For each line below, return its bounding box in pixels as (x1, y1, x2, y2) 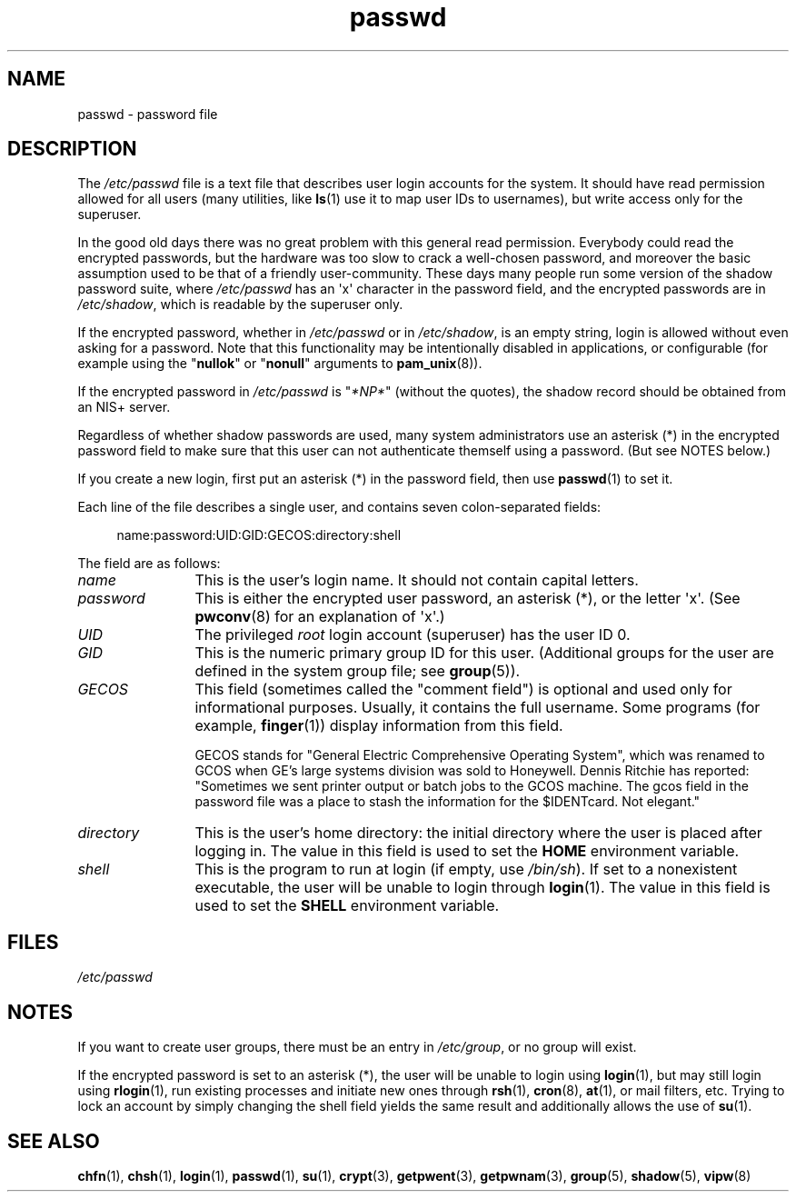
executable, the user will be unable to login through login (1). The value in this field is (194, 878, 771, 897)
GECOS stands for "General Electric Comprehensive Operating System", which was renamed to (194, 747, 765, 764)
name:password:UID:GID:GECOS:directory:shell (116, 527, 402, 544)
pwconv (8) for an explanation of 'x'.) (194, 607, 445, 626)
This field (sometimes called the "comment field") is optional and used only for (194, 680, 732, 699)
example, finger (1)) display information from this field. (194, 716, 563, 735)
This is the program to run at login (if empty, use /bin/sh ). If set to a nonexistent (194, 860, 738, 879)
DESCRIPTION (7, 137, 137, 161)
